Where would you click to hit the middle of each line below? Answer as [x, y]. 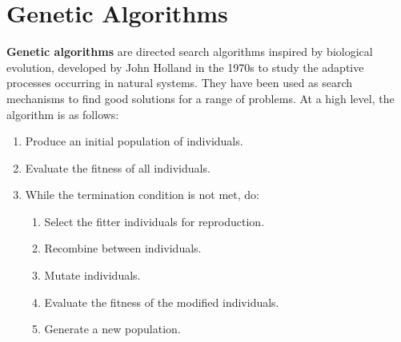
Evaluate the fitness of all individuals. [118, 167]
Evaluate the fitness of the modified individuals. [162, 302]
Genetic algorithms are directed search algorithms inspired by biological [190, 52]
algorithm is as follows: [63, 114]
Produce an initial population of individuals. [134, 141]
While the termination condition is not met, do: [142, 195]
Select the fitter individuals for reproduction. [154, 221]
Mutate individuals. [92, 275]
